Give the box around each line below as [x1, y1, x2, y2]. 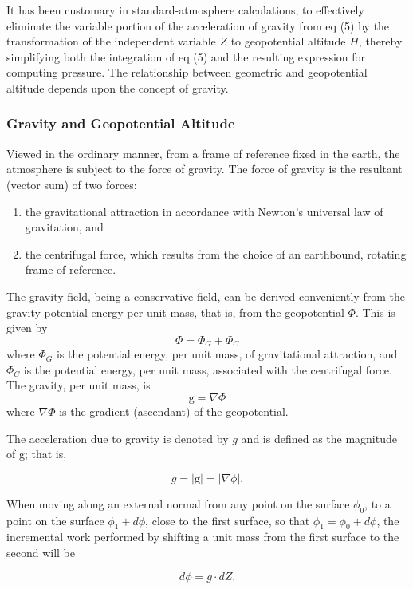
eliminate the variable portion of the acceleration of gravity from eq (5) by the [6, 17, 390, 34]
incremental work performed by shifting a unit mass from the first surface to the [6, 528, 399, 545]
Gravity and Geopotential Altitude [6, 113, 235, 133]
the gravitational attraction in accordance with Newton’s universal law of [25, 203, 383, 219]
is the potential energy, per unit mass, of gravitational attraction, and [56, 346, 398, 362]
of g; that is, [6, 445, 67, 462]
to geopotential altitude [230, 33, 346, 49]
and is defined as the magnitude [241, 429, 397, 446]
